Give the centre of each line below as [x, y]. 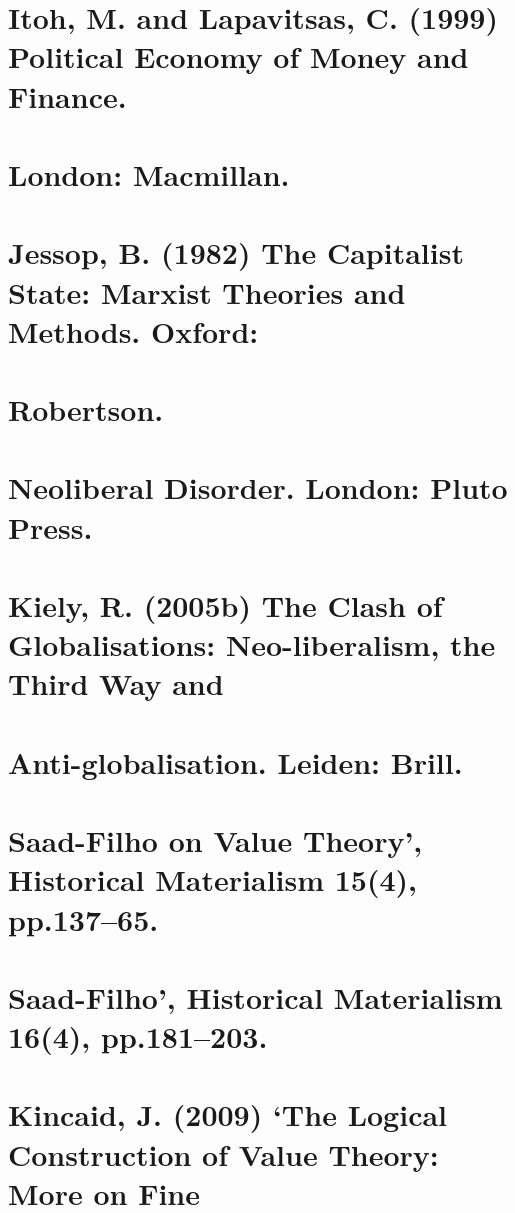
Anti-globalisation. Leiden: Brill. [235, 761]
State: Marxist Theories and [207, 291]
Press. [50, 526]
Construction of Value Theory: [223, 1153]
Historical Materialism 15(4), [213, 879]
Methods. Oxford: [133, 330]
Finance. [67, 95]
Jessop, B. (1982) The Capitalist [236, 252]
